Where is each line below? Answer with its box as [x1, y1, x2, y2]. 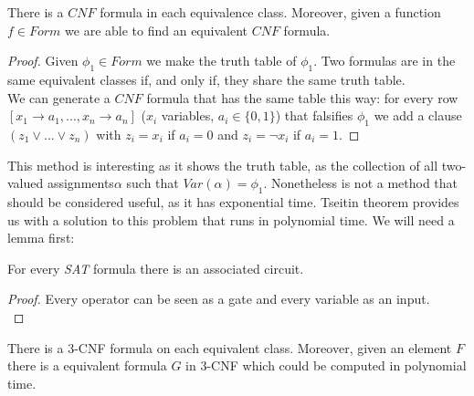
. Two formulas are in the [313, 51, 456, 70]
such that [126, 173, 179, 193]
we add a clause [374, 106, 462, 125]
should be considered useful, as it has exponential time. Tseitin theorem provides [7, 192, 459, 211]
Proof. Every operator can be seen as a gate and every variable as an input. [7, 289, 430, 308]
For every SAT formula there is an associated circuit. [7, 258, 304, 277]
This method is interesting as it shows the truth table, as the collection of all [7, 155, 438, 174]
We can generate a [7, 88, 111, 107]
